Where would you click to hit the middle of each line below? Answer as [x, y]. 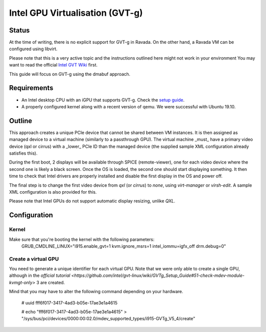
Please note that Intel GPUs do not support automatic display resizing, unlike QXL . [92, 201]
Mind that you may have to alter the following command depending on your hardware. [96, 292]
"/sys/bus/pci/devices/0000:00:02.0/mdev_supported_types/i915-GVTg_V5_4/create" [108, 319]
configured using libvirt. [33, 49]
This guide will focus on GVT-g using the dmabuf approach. [70, 74]
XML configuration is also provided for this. [53, 192]
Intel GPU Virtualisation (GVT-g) [76, 13]
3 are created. [50, 282]
